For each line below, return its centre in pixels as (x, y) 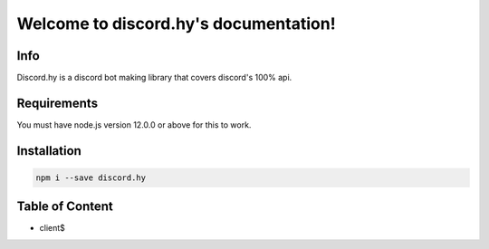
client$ (52, 228)
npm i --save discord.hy (91, 177)
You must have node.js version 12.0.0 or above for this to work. (134, 124)
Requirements (58, 103)
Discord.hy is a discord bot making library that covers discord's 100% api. (154, 78)
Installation (49, 151)
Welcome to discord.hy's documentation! (176, 24)
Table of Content (65, 207)
